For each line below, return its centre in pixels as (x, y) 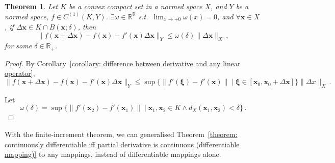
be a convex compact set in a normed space (136, 6)
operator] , (20, 73)
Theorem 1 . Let (31, 6)
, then (87, 27)
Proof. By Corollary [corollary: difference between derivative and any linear (123, 63)
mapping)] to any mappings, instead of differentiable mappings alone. (113, 154)
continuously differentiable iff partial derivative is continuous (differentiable (122, 144)
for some (18, 46)
